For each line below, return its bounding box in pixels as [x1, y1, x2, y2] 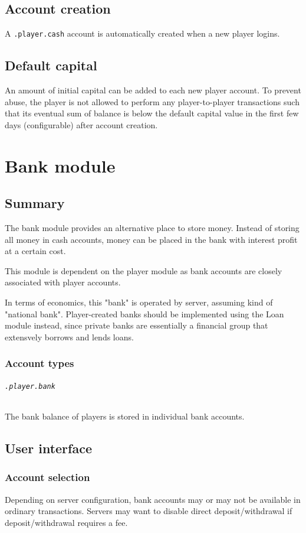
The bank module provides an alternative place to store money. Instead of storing [5, 222, 300, 234]
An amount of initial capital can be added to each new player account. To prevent [5, 84, 301, 96]
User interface [5, 439, 92, 457]
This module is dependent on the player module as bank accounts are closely [5, 264, 282, 277]
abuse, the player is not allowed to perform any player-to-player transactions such [5, 95, 300, 108]
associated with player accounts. [5, 276, 121, 288]
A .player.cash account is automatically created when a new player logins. [5, 27, 280, 40]
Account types [5, 356, 74, 370]
